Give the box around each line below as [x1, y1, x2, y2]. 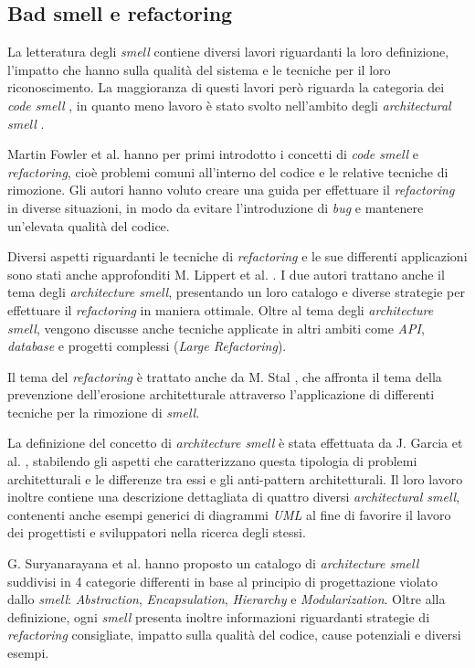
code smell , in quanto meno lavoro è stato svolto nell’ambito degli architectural [7, 95, 451, 114]
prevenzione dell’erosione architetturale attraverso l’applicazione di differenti [7, 385, 435, 404]
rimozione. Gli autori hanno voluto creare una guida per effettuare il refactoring [7, 180, 455, 199]
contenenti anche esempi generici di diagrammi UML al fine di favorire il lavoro [7, 504, 451, 524]
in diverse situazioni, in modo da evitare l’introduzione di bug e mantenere [7, 197, 424, 217]
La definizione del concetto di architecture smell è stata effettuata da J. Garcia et [7, 433, 463, 452]
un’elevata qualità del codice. [7, 216, 170, 235]
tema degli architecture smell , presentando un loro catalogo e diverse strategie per [7, 282, 465, 302]
